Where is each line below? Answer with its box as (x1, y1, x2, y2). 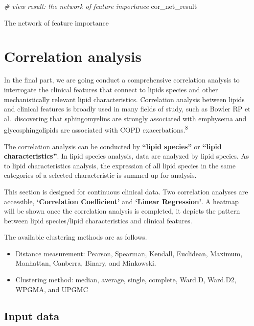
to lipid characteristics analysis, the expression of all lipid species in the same (4, 160, 236, 170)
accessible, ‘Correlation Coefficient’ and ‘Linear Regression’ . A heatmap (4, 196, 239, 206)
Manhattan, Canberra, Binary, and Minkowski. (15, 258, 156, 268)
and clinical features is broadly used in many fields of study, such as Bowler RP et (4, 104, 251, 114)
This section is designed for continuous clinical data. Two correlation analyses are (4, 186, 248, 196)
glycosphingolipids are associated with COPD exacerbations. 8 (4, 123, 188, 135)
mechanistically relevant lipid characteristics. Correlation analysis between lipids (4, 94, 245, 104)
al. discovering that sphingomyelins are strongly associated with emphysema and (4, 113, 247, 123)
